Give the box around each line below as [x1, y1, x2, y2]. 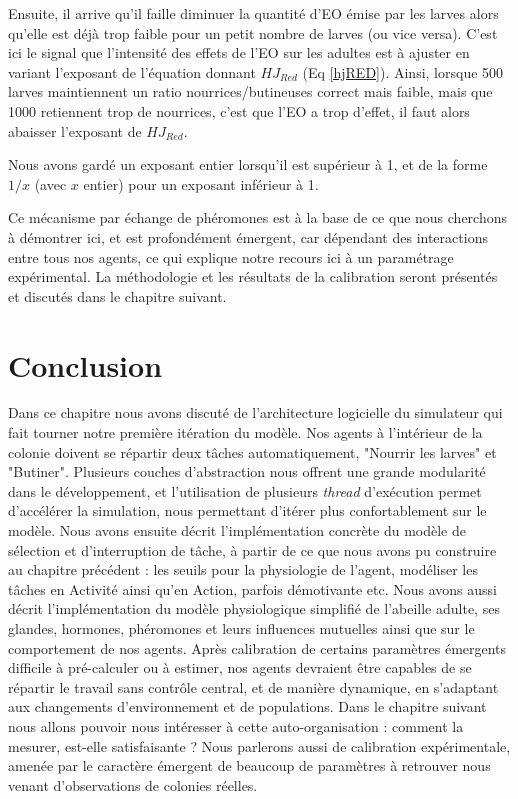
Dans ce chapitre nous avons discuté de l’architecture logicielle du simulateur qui [8, 402, 503, 423]
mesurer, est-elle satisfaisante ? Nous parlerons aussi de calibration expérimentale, [8, 735, 511, 756]
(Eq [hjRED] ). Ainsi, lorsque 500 [302, 61, 504, 82]
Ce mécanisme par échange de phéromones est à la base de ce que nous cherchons [8, 207, 508, 228]
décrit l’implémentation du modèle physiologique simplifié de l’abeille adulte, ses [8, 598, 500, 619]
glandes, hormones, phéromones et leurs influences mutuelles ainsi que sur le [8, 617, 475, 638]
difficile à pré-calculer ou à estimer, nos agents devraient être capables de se [8, 657, 472, 678]
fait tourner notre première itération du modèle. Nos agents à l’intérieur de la [8, 422, 483, 443]
